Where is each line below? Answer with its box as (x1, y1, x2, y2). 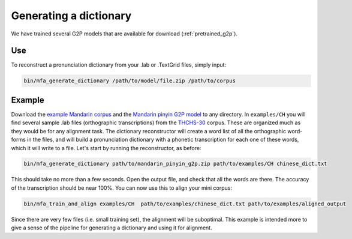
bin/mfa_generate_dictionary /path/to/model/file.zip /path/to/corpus (23, 77, 236, 84)
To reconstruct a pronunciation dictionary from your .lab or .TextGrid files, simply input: (11, 61, 227, 68)
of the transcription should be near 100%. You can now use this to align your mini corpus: (11, 184, 232, 192)
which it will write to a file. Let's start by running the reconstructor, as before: (11, 144, 201, 151)
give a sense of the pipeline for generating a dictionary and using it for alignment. (11, 224, 212, 231)
